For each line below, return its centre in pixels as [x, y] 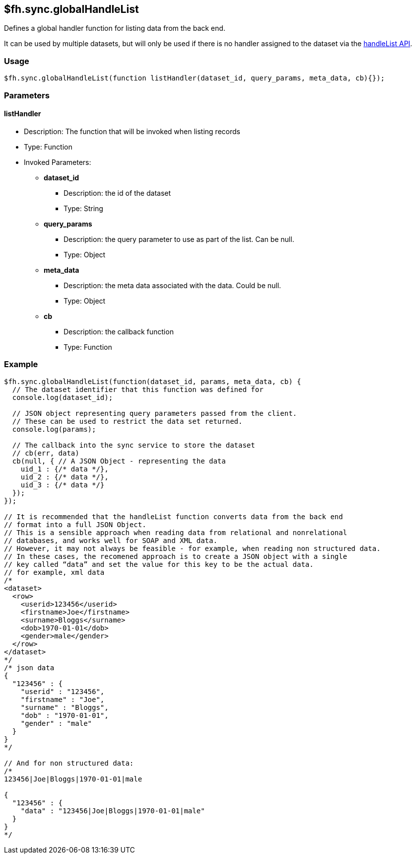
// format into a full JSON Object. [75, 524]
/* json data [29, 667]
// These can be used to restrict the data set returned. [127, 421]
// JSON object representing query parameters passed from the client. [155, 413]
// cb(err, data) [46, 453]
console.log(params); [54, 429]
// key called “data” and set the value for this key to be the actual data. [159, 564]
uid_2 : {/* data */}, [65, 477]
